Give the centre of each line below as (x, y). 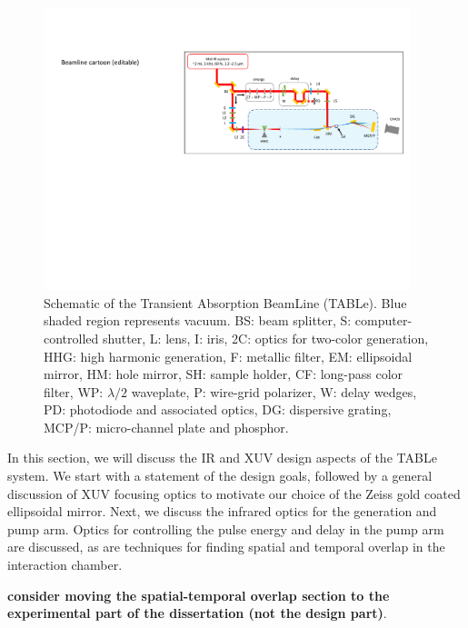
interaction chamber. (65, 565)
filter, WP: (74, 391)
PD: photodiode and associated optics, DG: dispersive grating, (218, 409)
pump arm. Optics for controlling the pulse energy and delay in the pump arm (226, 528)
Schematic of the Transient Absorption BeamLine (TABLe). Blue (225, 302)
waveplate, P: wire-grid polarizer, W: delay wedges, (274, 391)
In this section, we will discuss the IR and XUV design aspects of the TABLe (222, 458)
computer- (383, 320)
